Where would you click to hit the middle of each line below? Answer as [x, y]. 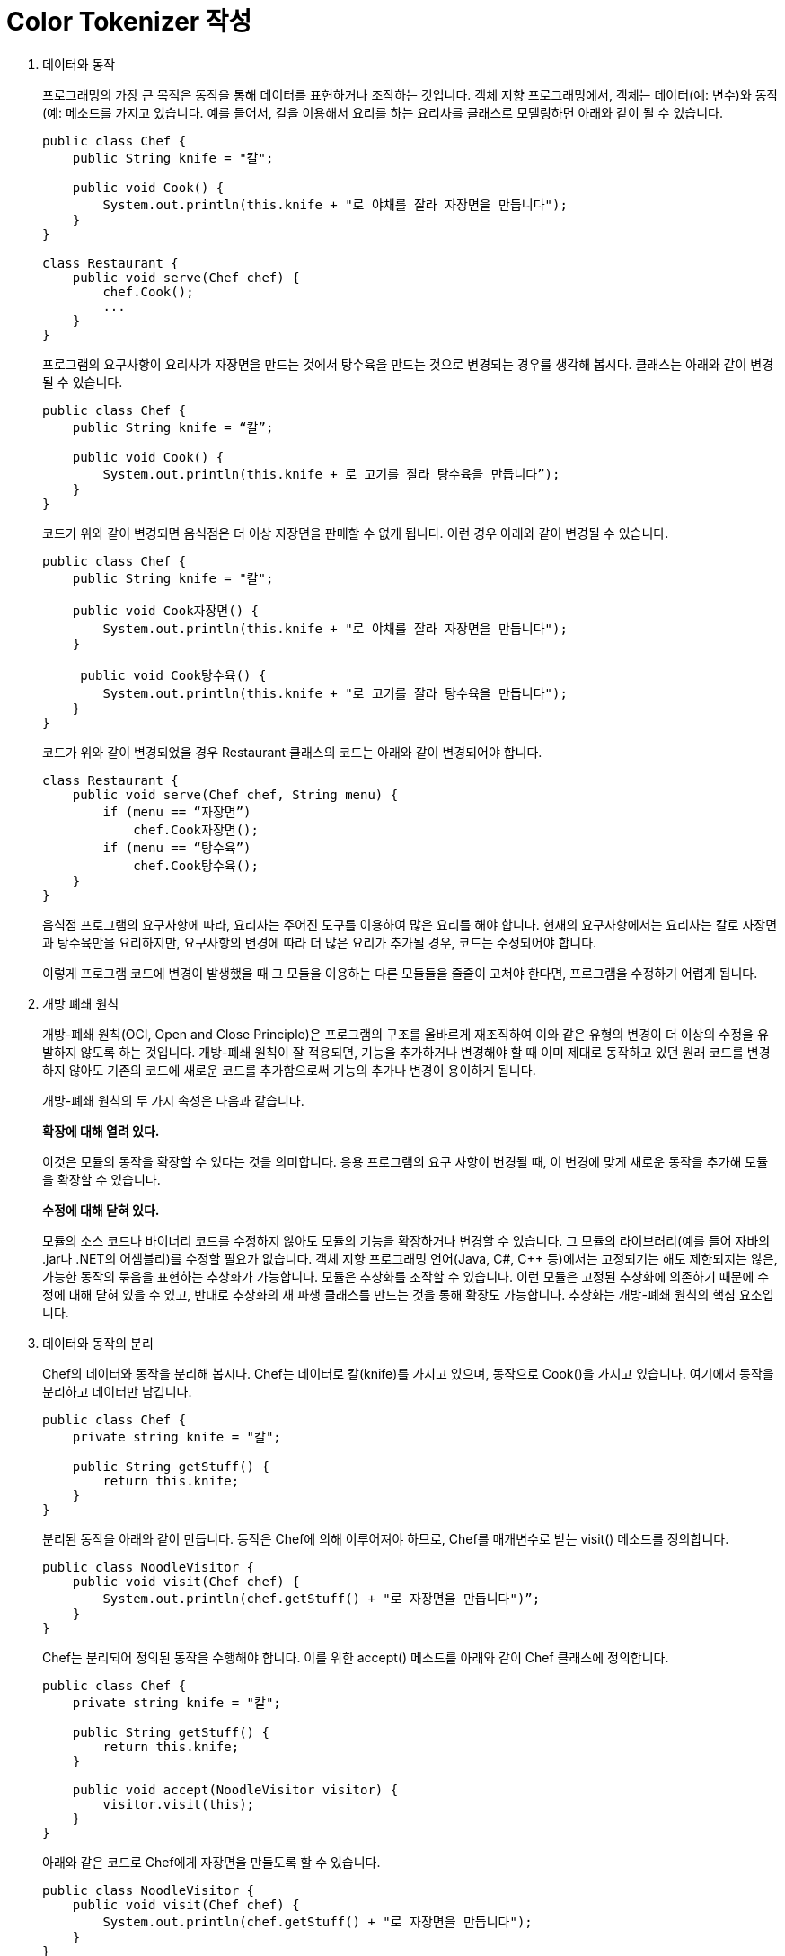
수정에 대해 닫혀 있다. [101, 1210]
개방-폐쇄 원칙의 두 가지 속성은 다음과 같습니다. [173, 1100]
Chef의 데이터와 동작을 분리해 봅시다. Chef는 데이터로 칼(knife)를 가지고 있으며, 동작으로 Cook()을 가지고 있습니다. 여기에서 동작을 [408, 1373]
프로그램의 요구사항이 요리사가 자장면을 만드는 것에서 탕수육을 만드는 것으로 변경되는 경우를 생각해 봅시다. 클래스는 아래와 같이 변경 [408, 364]
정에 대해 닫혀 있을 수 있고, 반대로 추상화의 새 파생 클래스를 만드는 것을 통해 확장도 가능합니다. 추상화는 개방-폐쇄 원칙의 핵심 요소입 [408, 1294]
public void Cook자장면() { [165, 610]
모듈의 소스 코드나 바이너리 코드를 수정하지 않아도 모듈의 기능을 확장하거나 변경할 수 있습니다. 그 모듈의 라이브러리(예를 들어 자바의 [406, 1240]
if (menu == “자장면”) [177, 811]
